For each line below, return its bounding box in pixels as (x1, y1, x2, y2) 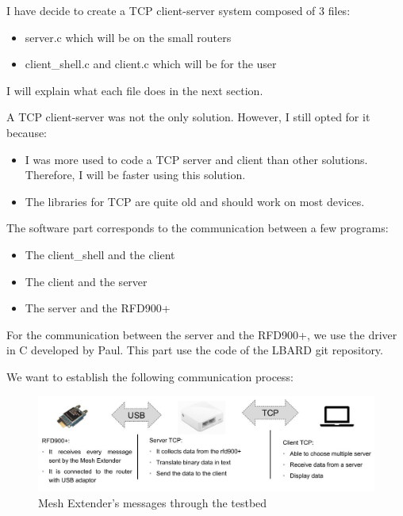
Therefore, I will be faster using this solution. (25, 166, 246, 183)
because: (6, 124, 48, 140)
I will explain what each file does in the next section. (6, 82, 263, 98)
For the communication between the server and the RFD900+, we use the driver (6, 326, 397, 342)
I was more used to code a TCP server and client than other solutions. (25, 151, 368, 167)
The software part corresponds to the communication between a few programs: (6, 220, 389, 236)
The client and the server (25, 273, 148, 289)
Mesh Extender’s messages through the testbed (38, 494, 267, 510)
